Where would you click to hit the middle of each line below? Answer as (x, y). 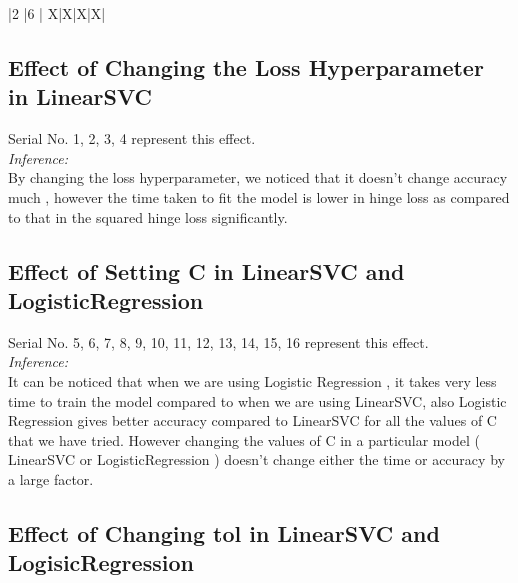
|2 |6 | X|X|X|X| (57, 13)
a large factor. (51, 478)
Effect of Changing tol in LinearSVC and (224, 532)
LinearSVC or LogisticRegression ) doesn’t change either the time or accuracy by (256, 459)
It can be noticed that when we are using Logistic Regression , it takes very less (252, 380)
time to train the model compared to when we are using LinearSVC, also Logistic (257, 400)
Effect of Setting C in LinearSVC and (206, 270)
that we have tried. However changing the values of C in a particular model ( (244, 439)
